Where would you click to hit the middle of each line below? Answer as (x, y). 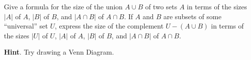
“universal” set (26, 26)
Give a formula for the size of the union (63, 6)
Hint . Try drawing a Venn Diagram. (59, 52)
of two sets (161, 6)
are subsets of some (192, 16)
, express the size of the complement (109, 26)
